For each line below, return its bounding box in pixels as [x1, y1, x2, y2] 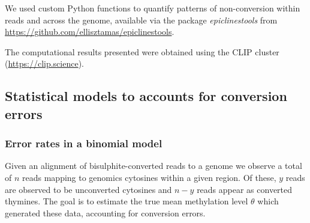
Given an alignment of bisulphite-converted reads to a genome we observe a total [5, 159, 302, 172]
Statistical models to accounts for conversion [5, 87, 287, 105]
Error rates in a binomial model [5, 136, 162, 151]
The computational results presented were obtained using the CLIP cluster [5, 45, 279, 58]
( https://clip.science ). [5, 57, 85, 70]
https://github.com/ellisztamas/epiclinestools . [5, 25, 174, 38]
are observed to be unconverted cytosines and [5, 183, 172, 195]
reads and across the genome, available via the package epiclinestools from [5, 13, 278, 26]
